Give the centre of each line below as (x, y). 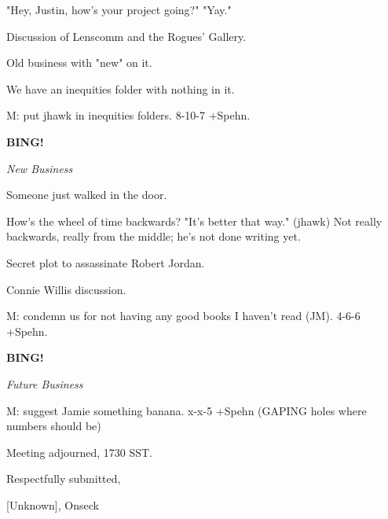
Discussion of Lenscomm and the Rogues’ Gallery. (126, 36)
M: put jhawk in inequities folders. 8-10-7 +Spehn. (128, 115)
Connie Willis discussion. (66, 289)
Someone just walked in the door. (87, 195)
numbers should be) (54, 426)
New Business (40, 168)
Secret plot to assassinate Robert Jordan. (106, 262)
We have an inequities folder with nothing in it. (121, 88)
